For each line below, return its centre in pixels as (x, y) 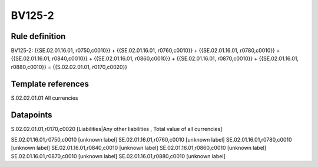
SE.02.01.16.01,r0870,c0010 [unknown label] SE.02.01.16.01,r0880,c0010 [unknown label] (118, 156)
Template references (50, 83)
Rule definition (38, 36)
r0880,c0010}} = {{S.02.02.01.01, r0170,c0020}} (69, 67)
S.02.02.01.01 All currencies (44, 98)
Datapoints (32, 115)
